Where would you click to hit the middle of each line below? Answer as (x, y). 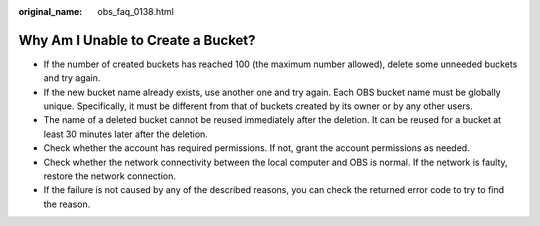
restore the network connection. (110, 176)
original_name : (50, 11)
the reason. (67, 204)
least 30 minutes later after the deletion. (126, 134)
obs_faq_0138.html (135, 11)
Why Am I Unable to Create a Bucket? (137, 40)
